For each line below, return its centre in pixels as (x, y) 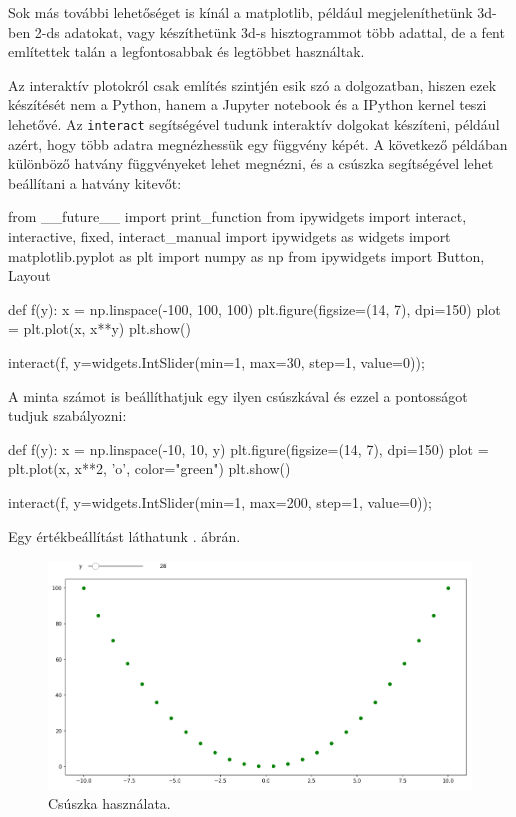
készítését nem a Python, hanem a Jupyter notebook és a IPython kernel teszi (247, 104)
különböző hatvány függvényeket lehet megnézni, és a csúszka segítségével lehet (251, 163)
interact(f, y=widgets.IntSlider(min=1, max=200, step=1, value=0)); (220, 501)
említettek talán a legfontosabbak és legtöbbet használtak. (186, 51)
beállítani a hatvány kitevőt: (95, 182)
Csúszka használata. (109, 803)
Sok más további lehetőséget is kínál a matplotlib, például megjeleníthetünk (240, 12)
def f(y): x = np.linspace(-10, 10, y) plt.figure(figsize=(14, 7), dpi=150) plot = (248, 448)
